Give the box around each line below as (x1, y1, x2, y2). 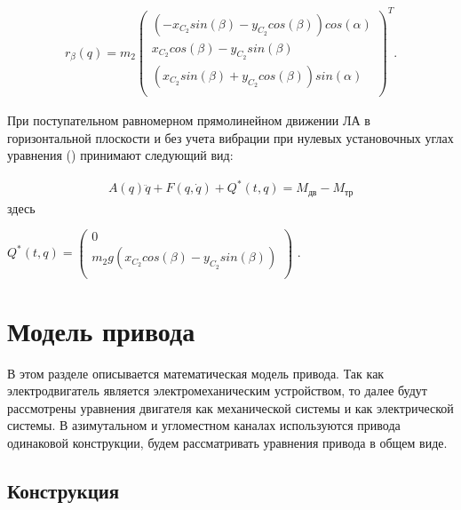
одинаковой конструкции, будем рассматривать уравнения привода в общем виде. (7, 433, 448, 451)
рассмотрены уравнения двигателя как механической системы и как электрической (7, 398, 454, 417)
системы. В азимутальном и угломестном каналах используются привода (7, 416, 401, 434)
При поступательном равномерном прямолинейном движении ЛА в (7, 110, 370, 129)
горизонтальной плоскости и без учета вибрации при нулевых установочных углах (7, 128, 454, 147)
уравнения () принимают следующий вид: (7, 146, 234, 164)
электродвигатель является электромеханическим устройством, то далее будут (7, 381, 427, 400)
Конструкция (7, 476, 120, 504)
